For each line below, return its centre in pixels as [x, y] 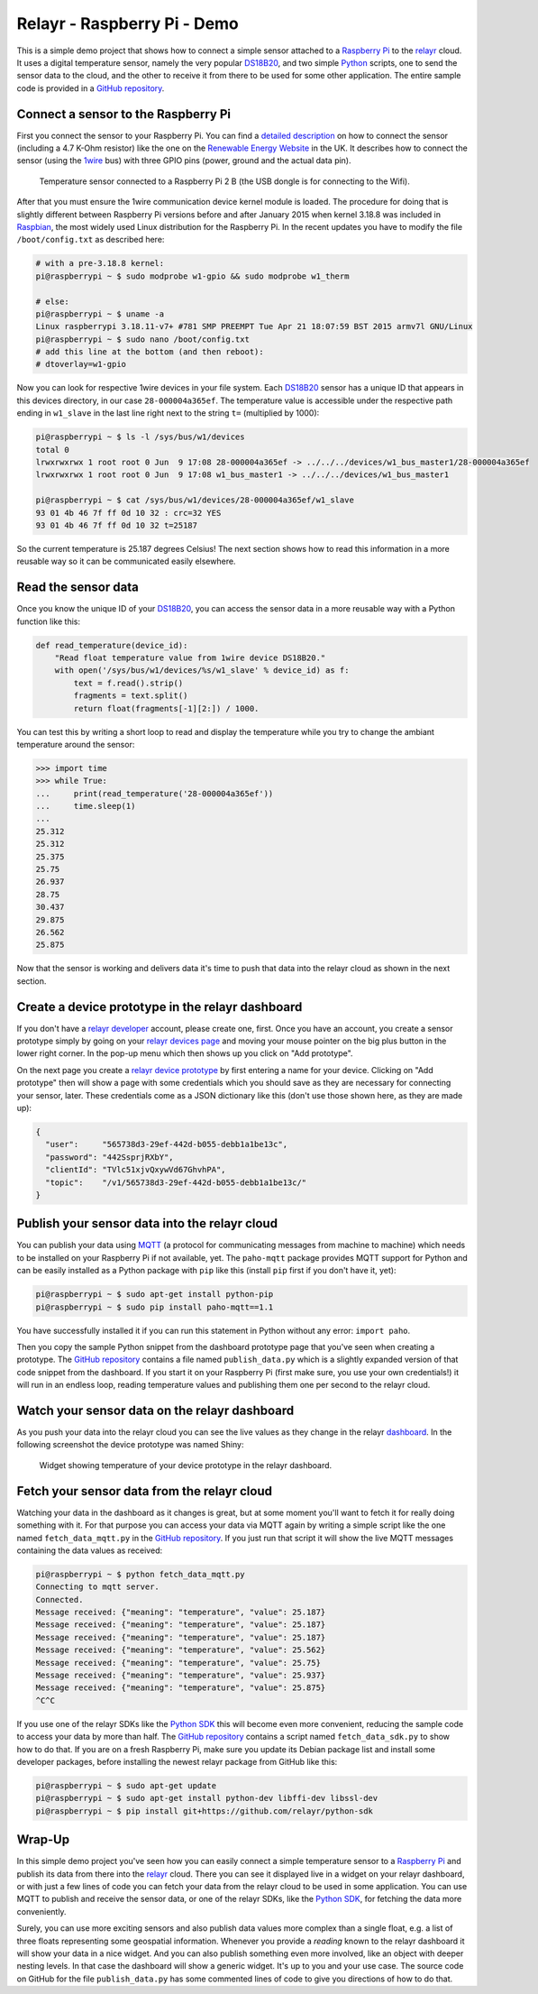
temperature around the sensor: [76, 744]
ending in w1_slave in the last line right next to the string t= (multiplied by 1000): [168, 413]
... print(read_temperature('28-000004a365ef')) [155, 793]
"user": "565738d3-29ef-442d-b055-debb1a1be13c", [167, 1144]
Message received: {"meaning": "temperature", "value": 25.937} [181, 1676]
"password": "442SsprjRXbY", [110, 1157]
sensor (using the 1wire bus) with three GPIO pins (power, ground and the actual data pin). [184, 161]
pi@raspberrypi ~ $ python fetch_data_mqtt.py [140, 1574]
